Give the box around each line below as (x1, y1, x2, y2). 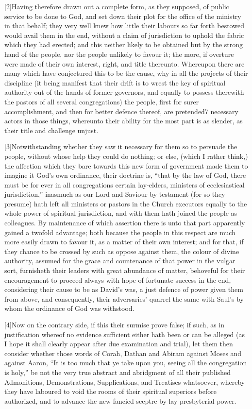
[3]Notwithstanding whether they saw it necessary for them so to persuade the (4, 141, 237, 152)
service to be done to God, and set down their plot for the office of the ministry (4, 11, 241, 21)
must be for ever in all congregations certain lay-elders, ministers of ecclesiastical (4, 179, 245, 189)
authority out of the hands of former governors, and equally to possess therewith (4, 87, 244, 97)
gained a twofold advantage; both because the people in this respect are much (4, 227, 235, 237)
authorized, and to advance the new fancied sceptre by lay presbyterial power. (4, 395, 236, 406)
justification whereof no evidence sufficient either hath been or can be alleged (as (4, 329, 245, 339)
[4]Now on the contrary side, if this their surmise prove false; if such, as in (4, 320, 224, 329)
